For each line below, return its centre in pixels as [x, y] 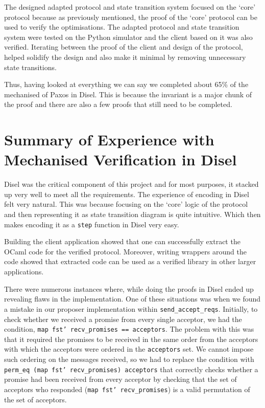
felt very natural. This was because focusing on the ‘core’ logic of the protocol [126, 204]
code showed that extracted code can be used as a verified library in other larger [130, 261]
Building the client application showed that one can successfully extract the [122, 241]
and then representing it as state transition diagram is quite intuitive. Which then [132, 214]
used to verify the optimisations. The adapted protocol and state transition [122, 27]
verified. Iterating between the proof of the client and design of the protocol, [124, 47]
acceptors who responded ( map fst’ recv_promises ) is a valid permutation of [127, 389]
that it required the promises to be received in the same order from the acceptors [131, 339]
